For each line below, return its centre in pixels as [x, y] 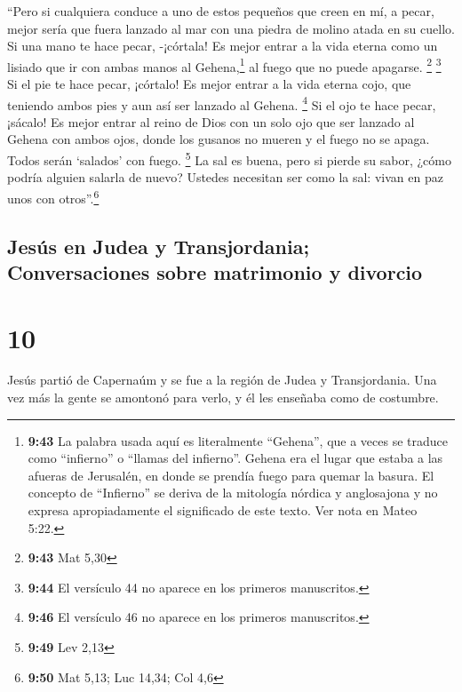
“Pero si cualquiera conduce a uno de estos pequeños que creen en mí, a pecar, [221, 11]
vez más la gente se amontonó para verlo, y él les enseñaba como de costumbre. [223, 398]
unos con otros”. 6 [53, 196]
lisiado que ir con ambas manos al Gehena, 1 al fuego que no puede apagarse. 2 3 [224, 65]
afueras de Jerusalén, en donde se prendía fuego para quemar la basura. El [231, 475]
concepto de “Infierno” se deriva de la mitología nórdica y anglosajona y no [233, 493]
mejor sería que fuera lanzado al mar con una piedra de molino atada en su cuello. [231, 28]
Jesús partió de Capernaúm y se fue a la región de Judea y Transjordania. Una [222, 380]
